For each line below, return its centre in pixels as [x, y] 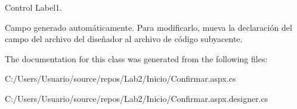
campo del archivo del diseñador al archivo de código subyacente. [124, 39]
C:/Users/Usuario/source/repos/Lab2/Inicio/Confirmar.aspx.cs [120, 78]
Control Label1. [33, 7]
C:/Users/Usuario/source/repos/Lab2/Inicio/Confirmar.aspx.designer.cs [137, 98]
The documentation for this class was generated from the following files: [136, 58]
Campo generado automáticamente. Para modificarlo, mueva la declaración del [148, 27]
